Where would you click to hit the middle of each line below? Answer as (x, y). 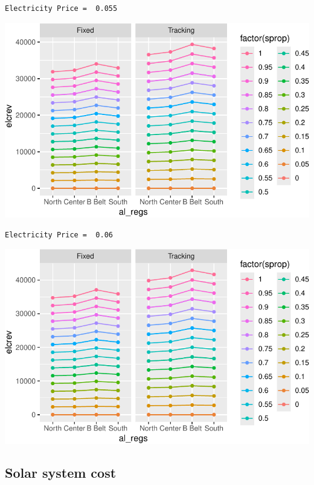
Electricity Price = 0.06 (59, 235)
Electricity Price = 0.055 (61, 8)
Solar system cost (61, 473)
